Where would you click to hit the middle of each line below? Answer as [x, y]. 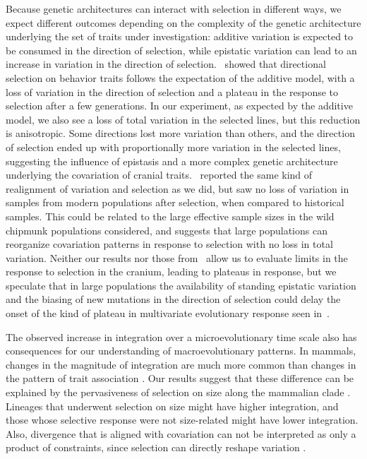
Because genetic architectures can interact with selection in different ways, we [174, 8]
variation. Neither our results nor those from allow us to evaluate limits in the [177, 257]
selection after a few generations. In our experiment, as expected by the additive [179, 106]
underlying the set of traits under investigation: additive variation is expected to [180, 36]
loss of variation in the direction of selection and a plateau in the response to [172, 91]
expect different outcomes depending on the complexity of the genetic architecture [183, 22]
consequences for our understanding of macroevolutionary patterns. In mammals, [181, 351]
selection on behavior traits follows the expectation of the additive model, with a [180, 77]
